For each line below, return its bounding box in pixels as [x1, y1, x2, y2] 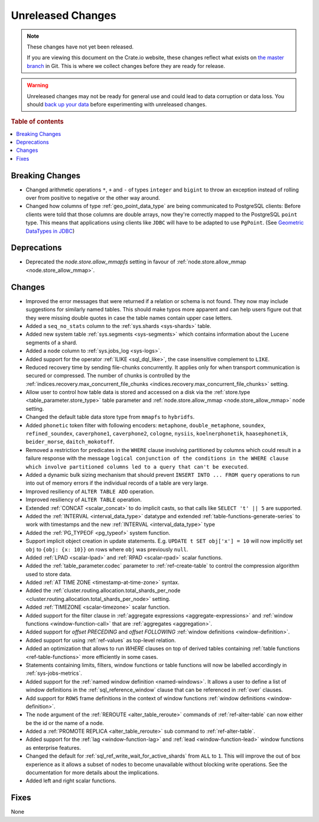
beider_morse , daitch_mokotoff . [25, 438, 115, 446]
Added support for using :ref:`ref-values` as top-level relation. [25, 636, 177, 644]
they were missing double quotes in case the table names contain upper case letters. [25, 314, 233, 321]
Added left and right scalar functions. [25, 777, 116, 784]
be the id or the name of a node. [25, 719, 105, 726]
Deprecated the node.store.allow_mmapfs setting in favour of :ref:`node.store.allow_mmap [25, 258, 246, 265]
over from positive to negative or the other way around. [25, 194, 161, 202]
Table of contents [11, 118, 64, 126]
